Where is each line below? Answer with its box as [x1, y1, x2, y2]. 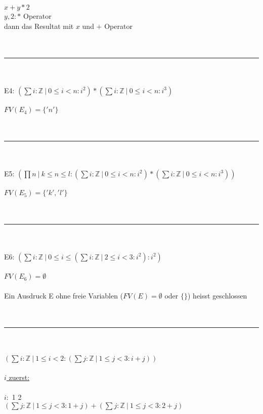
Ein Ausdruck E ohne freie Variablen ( [4, 290, 123, 300]
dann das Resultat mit [4, 20, 74, 31]
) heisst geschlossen [188, 290, 247, 300]
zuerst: [9, 372, 30, 383]
